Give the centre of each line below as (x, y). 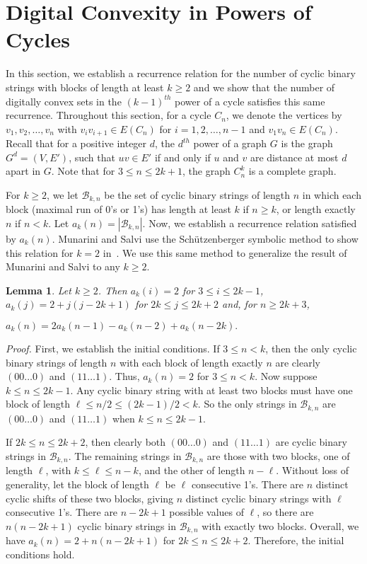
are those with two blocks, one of (278, 455)
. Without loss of (313, 470)
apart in (23, 171)
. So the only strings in (247, 404)
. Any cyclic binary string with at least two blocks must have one (211, 390)
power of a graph (230, 143)
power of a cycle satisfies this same (250, 101)
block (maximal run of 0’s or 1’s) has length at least (118, 209)
